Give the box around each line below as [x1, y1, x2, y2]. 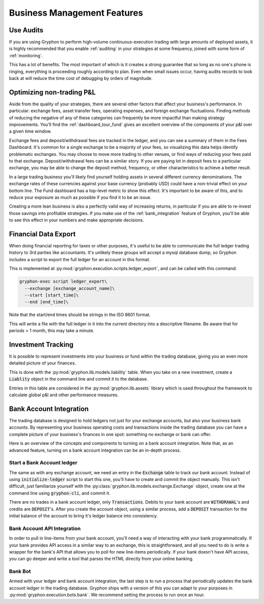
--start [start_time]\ [24, 292, 79, 298]
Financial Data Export [9, 230, 76, 238]
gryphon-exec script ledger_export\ [19, 279, 108, 284]
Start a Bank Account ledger [9, 459, 78, 466]
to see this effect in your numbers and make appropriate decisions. [9, 217, 144, 223]
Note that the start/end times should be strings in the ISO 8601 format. [9, 312, 151, 318]
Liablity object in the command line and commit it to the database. [9, 376, 148, 382]
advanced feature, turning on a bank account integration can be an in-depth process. [9, 447, 181, 453]
